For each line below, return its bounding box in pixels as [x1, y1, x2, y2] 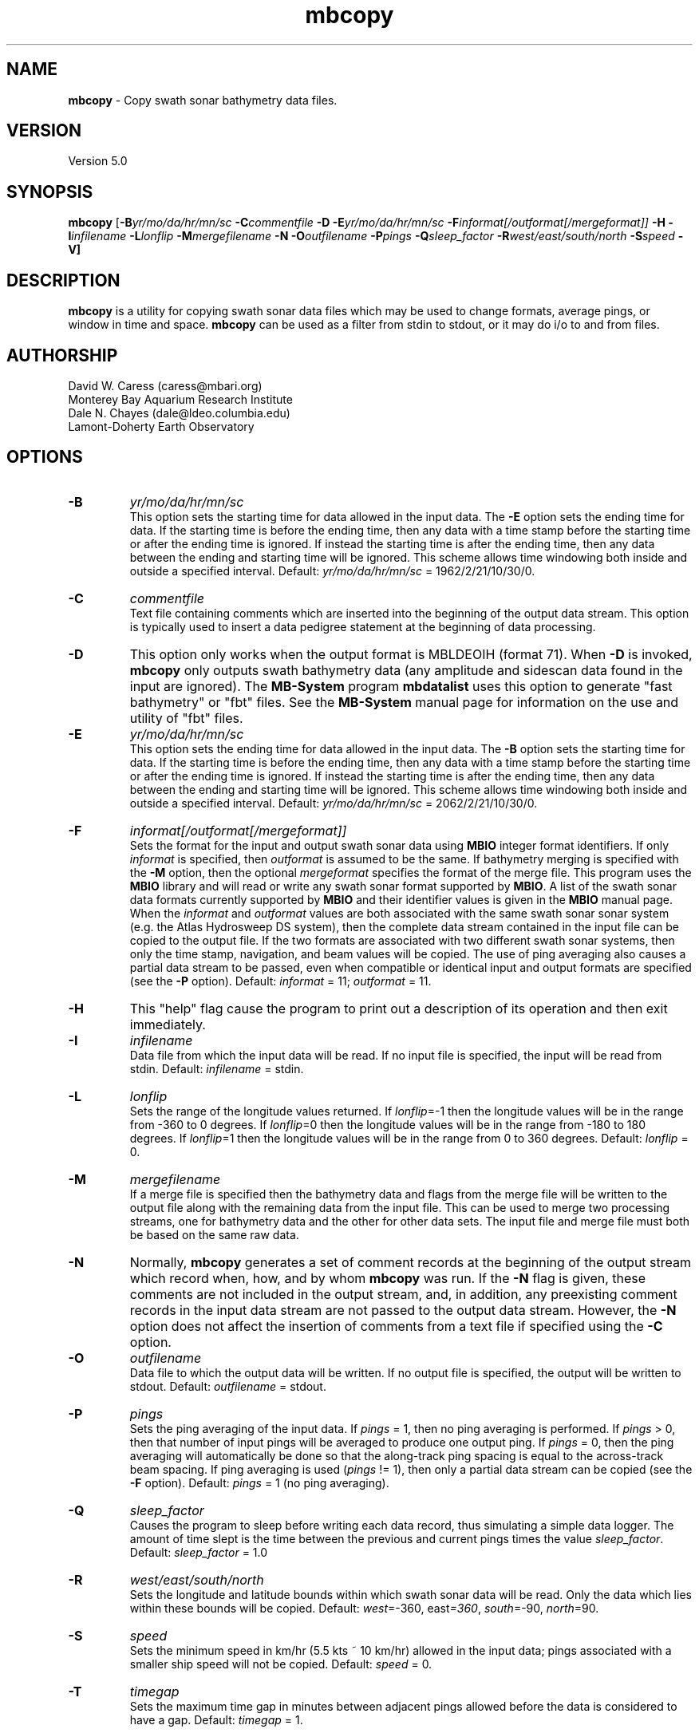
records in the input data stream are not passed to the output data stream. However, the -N [129, 1301, 677, 1318]
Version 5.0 [68, 154, 128, 168]
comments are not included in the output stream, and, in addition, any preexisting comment [129, 1285, 677, 1302]
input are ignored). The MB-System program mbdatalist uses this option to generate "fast [129, 677, 673, 694]
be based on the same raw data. [129, 1227, 299, 1242]
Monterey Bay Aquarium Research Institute [68, 392, 293, 406]
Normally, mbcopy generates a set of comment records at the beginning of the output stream [129, 1253, 692, 1270]
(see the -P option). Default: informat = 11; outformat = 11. [129, 973, 432, 988]
